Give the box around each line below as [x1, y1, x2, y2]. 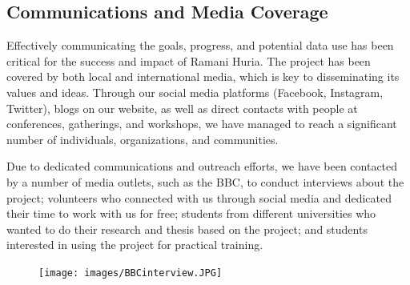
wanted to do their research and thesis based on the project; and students [6, 220, 368, 237]
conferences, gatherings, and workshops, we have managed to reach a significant [6, 115, 397, 132]
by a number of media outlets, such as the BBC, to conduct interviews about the [6, 173, 404, 190]
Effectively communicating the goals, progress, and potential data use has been [6, 37, 394, 54]
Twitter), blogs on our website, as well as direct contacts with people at [6, 99, 358, 116]
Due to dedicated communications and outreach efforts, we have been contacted [6, 158, 398, 175]
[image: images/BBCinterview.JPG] [38, 267, 223, 279]
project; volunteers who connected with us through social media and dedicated [6, 189, 392, 206]
